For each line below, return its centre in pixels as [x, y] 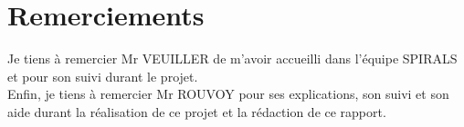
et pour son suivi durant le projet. [103, 76]
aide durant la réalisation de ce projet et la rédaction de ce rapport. [197, 111]
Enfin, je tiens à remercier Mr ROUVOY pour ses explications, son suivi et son [228, 94]
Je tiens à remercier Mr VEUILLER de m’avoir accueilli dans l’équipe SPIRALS [232, 59]
